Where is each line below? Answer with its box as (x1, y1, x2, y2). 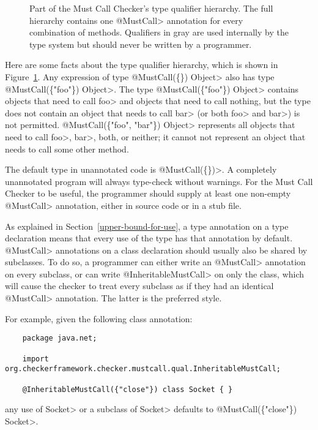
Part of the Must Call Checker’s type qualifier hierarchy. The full (29, 2, 273, 14)
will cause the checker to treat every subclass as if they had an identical (5, 279, 274, 292)
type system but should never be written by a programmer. (29, 37, 252, 50)
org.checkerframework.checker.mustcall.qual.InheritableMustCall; (5, 364, 281, 374)
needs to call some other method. (5, 142, 129, 155)
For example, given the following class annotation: (5, 312, 193, 325)
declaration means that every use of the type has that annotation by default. (5, 232, 293, 244)
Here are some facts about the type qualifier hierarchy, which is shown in (5, 58, 278, 71)
